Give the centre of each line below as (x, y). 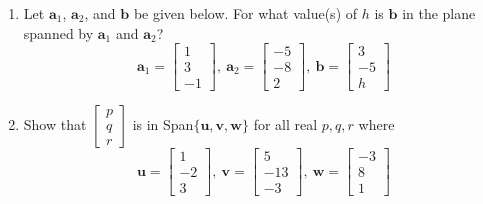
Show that (55, 124)
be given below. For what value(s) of (245, 13)
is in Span (163, 124)
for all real (285, 124)
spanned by (58, 32)
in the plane (439, 13)
